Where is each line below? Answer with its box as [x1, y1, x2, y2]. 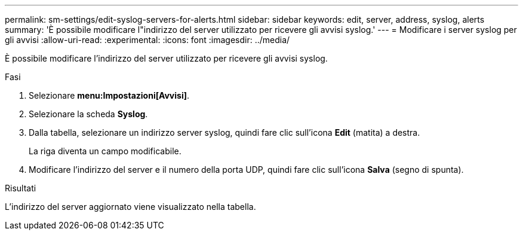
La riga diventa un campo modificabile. [29, 146, 181, 156]
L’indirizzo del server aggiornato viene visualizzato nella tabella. [5, 202, 256, 212]
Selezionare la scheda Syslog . [29, 109, 148, 119]
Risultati [5, 183, 36, 193]
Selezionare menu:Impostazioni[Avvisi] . [29, 90, 190, 100]
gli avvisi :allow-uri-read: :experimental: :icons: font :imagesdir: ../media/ [5, 35, 290, 45]
